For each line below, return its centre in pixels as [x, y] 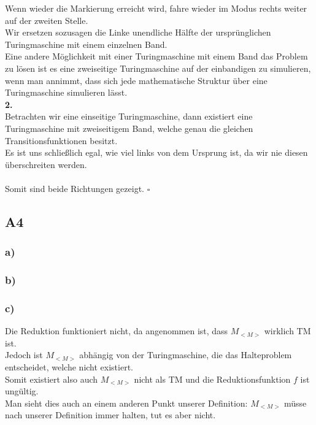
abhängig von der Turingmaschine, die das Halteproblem [186, 355]
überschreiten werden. [46, 164]
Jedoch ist [24, 355]
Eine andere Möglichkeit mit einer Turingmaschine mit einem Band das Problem [156, 56]
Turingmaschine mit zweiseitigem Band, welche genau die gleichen [129, 128]
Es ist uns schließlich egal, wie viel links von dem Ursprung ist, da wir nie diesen [156, 152]
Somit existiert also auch [52, 379]
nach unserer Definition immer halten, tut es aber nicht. [110, 415]
